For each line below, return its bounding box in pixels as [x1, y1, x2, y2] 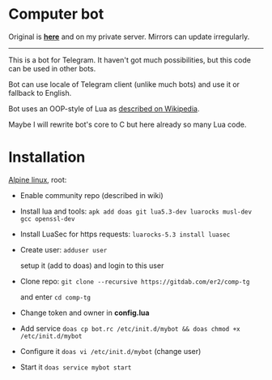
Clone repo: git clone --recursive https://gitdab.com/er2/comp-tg [19, 276, 250, 286]
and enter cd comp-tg [19, 291, 91, 301]
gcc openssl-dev [19, 214, 75, 223]
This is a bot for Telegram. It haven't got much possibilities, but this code [8, 54, 251, 65]
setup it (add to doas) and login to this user [19, 261, 164, 270]
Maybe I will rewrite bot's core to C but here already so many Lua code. [8, 119, 247, 129]
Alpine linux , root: [8, 175, 67, 184]
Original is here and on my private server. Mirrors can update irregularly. [8, 32, 250, 41]
